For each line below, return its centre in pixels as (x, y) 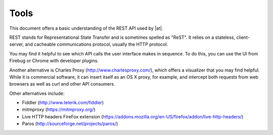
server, (17, 44)
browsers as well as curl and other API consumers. (62, 84)
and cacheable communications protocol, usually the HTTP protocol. (97, 44)
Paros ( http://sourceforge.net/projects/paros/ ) (70, 124)
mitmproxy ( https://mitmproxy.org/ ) (59, 110)
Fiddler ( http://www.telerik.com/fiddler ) (63, 103)
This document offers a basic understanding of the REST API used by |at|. (86, 28)
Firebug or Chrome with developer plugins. (54, 61)
